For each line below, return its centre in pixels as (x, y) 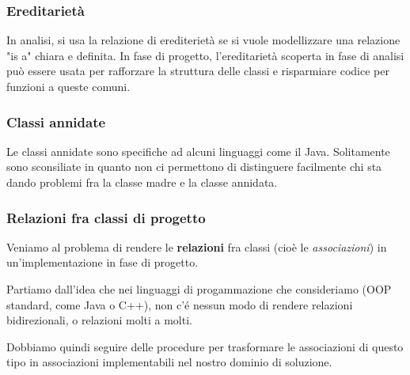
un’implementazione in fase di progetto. (102, 262)
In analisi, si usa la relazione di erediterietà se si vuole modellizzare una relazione (203, 40)
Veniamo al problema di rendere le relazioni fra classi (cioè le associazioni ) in (197, 246)
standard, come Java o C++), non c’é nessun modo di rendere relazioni (180, 304)
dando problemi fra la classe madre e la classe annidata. (142, 182)
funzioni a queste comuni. (68, 86)
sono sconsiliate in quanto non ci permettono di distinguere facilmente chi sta (194, 167)
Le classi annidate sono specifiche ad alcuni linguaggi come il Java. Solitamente (198, 151)
